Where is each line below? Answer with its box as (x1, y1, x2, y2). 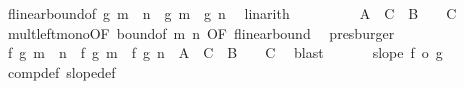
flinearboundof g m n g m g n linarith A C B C (7, 3, 457, 23)
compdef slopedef (7, 61, 116, 82)
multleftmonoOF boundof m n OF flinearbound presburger (7, 22, 395, 43)
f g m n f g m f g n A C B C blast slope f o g (7, 42, 443, 63)
